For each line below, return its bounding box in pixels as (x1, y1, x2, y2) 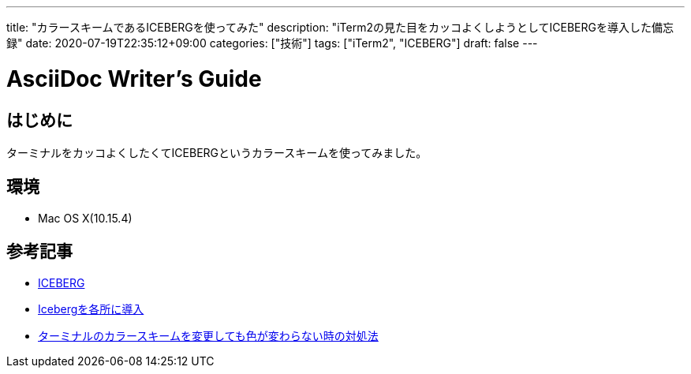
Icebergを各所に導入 (38, 301, 144, 316)
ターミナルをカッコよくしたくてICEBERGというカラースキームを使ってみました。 (6, 145, 428, 159)
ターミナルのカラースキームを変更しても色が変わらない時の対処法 (38, 328, 379, 342)
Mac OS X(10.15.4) (38, 211, 133, 225)
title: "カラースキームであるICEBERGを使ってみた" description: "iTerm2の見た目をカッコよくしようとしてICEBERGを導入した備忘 (6, 21, 674, 34)
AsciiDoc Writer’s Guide (6, 65, 262, 92)
